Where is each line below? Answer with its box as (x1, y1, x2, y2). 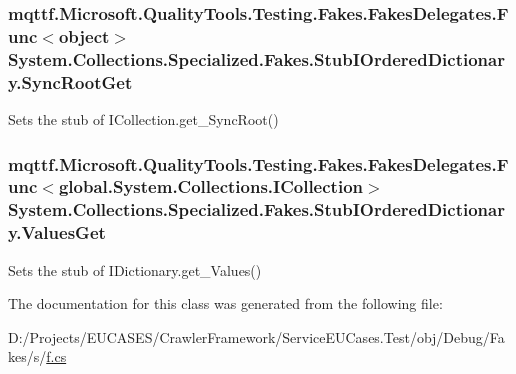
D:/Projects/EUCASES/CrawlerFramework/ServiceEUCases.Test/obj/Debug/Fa (8, 326, 505, 347)
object (58, 23, 110, 48)
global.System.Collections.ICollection (58, 174, 363, 199)
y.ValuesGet (8, 220, 106, 245)
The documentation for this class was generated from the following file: (8, 293, 443, 314)
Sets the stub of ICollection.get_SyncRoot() (8, 108, 279, 129)
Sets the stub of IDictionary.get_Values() (8, 259, 262, 280)
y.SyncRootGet (8, 69, 133, 94)
